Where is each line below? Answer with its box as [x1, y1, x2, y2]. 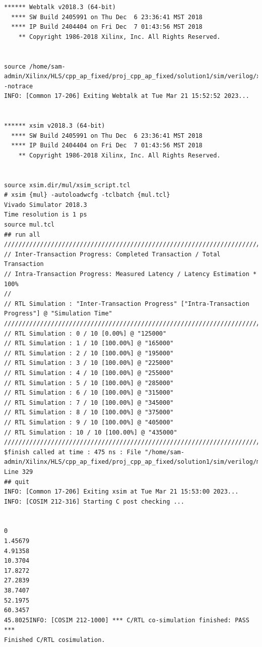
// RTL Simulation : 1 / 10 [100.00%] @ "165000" [4, 340, 174, 347]
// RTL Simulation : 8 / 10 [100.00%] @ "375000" [4, 409, 174, 416]
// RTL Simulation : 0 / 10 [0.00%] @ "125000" [4, 330, 167, 337]
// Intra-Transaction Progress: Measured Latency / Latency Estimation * [4, 271, 257, 278]
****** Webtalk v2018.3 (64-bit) [4, 4, 116, 11]
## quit [4, 478, 30, 486]
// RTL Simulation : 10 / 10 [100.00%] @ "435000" [4, 428, 177, 436]
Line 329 [4, 468, 33, 475]
